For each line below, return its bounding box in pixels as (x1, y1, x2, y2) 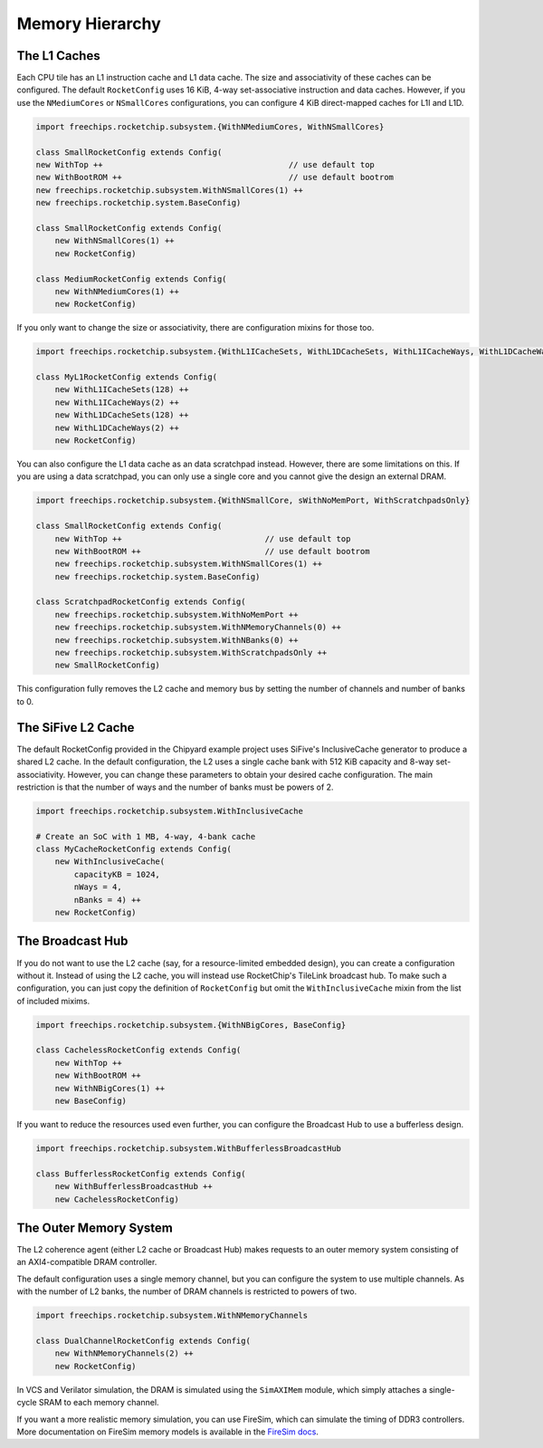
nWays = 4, (73, 882, 122, 892)
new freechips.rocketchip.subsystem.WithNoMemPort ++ (54, 609, 299, 619)
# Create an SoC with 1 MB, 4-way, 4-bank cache (35, 831, 256, 841)
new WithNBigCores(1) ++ (54, 1083, 166, 1093)
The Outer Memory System (16, 1220, 174, 1235)
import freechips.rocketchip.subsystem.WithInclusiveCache (35, 806, 303, 816)
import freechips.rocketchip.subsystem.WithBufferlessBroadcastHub (35, 1143, 342, 1154)
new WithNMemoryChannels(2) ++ (54, 1348, 194, 1358)
